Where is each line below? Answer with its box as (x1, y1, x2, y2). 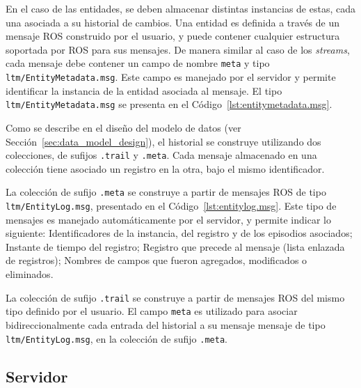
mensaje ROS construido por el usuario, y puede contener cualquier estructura (6, 29, 340, 43)
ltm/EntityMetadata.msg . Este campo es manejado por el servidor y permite (6, 70, 336, 84)
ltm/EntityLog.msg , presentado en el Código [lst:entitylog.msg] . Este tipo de (6, 199, 337, 213)
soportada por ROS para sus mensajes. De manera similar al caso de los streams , (6, 42, 350, 56)
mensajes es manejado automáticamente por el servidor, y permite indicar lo (6, 212, 331, 226)
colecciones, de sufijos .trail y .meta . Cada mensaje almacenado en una (6, 148, 317, 162)
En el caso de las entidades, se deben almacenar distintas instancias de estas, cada (6, 1, 355, 15)
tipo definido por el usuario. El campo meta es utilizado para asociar (6, 304, 298, 318)
